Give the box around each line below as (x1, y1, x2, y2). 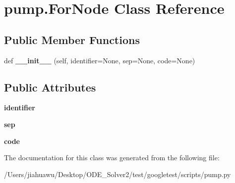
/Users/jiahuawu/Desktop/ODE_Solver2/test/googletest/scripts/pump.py (4, 169, 231, 179)
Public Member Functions (4, 32, 140, 47)
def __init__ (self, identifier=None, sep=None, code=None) (4, 55, 195, 65)
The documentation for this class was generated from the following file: (4, 152, 220, 163)
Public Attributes (4, 79, 96, 94)
